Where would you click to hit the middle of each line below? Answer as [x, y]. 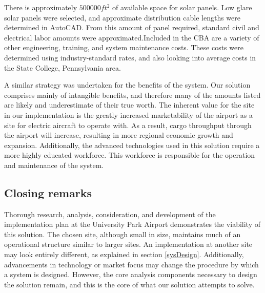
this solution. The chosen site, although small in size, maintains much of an [123, 234]
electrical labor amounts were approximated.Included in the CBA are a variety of [132, 37]
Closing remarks [48, 192]
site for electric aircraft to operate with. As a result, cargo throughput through [128, 125]
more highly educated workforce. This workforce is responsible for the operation [130, 155]
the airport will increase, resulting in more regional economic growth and [119, 135]
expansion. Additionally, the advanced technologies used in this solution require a [132, 145]
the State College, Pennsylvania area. [63, 67]
